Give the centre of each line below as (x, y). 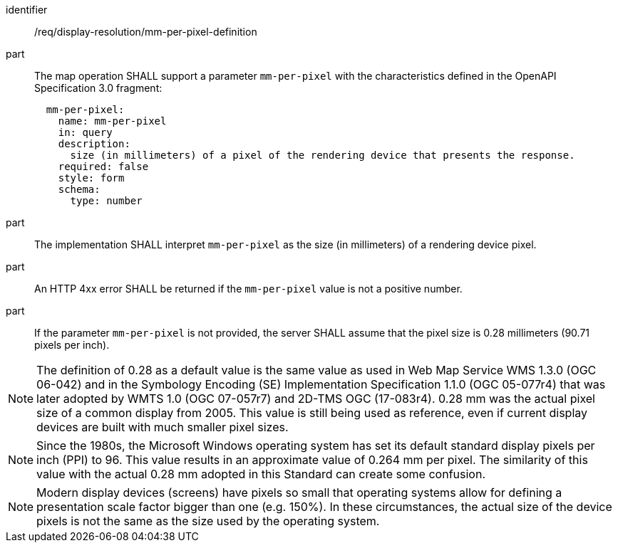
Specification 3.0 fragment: (98, 88)
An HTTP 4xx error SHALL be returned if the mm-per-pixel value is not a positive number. (248, 289)
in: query (85, 132)
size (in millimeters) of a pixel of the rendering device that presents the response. (323, 155)
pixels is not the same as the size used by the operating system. (208, 521)
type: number (106, 201)
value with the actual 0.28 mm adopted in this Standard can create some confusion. (261, 474)
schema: (79, 189)
